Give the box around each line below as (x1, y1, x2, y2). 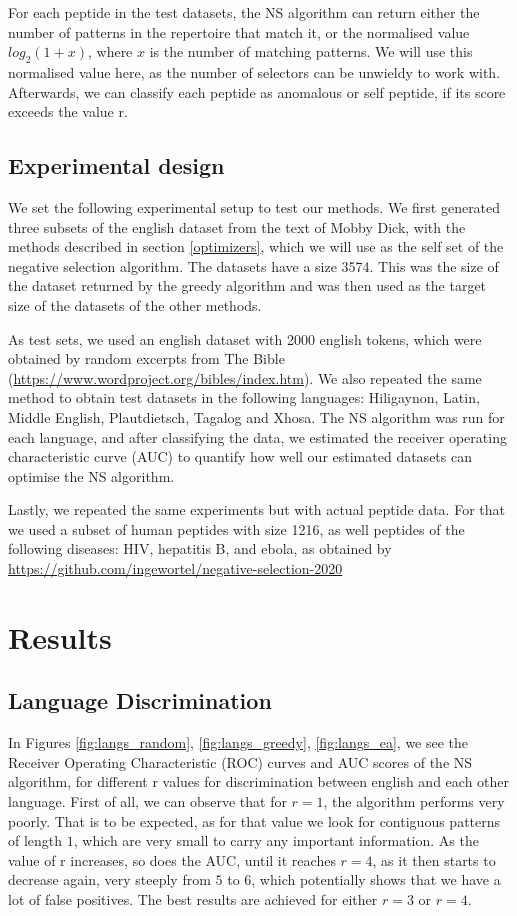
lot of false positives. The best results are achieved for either (8, 888, 378, 909)
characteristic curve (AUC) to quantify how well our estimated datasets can (8, 446, 472, 467)
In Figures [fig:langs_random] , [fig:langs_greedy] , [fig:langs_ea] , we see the (8, 732, 469, 753)
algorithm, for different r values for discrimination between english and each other (8, 771, 510, 792)
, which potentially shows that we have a (251, 869, 501, 890)
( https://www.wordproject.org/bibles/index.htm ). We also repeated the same (8, 367, 482, 388)
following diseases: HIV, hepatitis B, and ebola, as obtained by (8, 538, 392, 559)
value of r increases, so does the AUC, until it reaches (8, 849, 336, 870)
